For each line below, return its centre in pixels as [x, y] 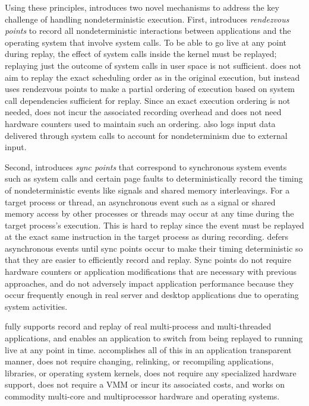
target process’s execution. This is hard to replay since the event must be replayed [154, 225]
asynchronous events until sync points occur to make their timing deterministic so [154, 248]
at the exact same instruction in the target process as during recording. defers [147, 237]
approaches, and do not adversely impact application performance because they [149, 283]
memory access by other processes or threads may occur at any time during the [149, 213]
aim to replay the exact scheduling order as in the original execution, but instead [152, 77]
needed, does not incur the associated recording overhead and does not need [143, 112]
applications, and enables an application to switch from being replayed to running [154, 338]
